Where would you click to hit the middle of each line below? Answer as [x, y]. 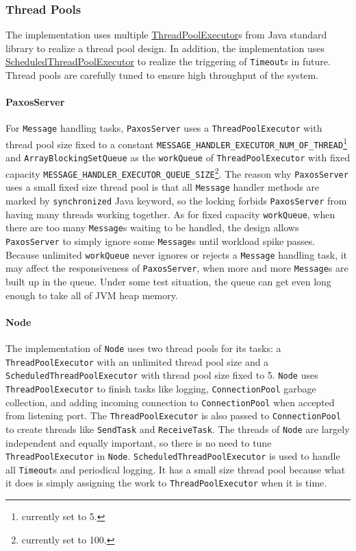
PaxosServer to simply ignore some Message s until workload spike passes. [161, 241]
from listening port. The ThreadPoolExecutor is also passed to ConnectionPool [174, 415]
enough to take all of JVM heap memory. [92, 295]
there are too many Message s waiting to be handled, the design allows [152, 227]
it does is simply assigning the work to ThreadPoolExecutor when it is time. [166, 483]
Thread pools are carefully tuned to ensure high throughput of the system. [162, 75]
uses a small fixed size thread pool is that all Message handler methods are [163, 187]
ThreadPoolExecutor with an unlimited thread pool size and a [137, 361]
